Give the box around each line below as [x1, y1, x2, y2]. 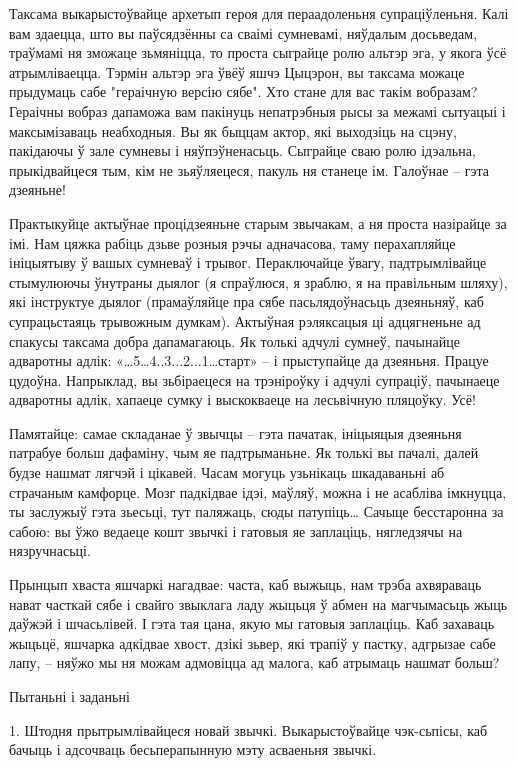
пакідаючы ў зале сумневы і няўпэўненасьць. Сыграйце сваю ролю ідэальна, [9, 140, 476, 161]
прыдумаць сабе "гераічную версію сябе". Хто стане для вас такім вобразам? [9, 81, 478, 102]
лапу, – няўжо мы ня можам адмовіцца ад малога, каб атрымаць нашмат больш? [9, 652, 500, 673]
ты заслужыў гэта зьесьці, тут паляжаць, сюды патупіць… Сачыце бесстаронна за [9, 501, 504, 522]
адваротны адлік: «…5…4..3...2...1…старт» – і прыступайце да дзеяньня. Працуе [9, 350, 489, 371]
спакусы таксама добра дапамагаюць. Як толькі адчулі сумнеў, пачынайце [9, 330, 460, 351]
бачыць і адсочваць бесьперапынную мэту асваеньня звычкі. [9, 739, 377, 760]
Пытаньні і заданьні [9, 686, 130, 706]
